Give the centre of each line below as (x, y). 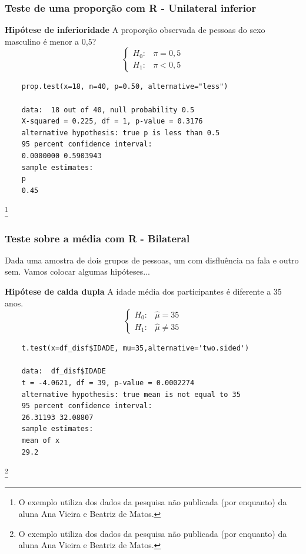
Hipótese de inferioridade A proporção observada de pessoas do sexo (135, 30)
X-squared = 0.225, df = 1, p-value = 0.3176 (112, 121)
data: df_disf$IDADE (64, 371)
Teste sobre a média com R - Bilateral (97, 238)
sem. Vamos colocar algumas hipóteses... (77, 271)
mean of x (41, 440)
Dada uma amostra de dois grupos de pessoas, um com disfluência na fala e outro (152, 260)
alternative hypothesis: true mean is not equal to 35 (131, 394)
